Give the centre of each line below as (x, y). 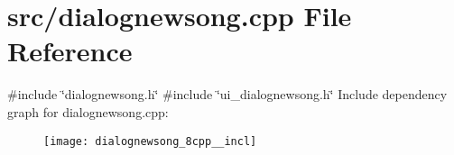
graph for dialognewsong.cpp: (88, 111)
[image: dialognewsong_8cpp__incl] (150, 141)
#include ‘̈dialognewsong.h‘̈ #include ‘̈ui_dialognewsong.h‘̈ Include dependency (227, 94)
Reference (70, 51)
